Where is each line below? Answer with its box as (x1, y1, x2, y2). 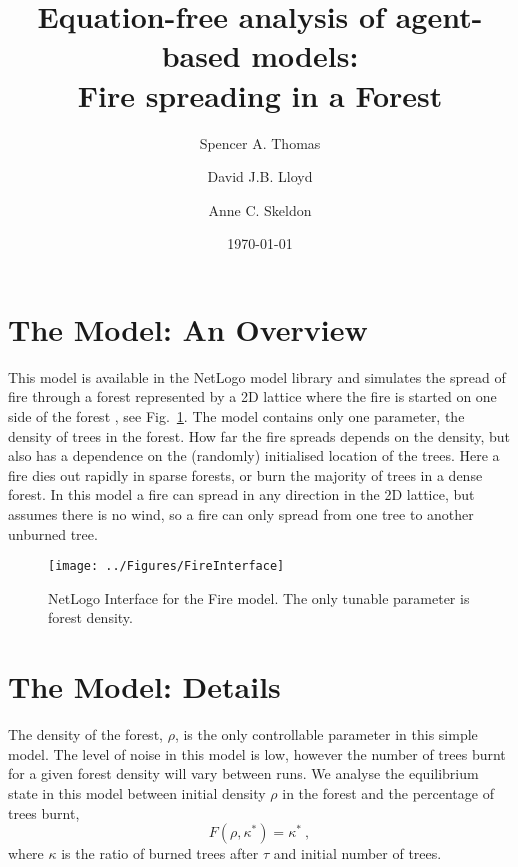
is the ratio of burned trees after (61, 843, 259, 864)
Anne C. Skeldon (208, 199, 312, 220)
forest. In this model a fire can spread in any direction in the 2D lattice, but (8, 484, 475, 505)
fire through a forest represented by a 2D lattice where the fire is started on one (8, 386, 497, 407)
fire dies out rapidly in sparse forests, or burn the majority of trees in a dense (8, 464, 483, 485)
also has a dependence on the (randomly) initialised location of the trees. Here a (8, 445, 500, 466)
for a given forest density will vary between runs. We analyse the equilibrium (8, 763, 479, 784)
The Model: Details (8, 666, 281, 707)
